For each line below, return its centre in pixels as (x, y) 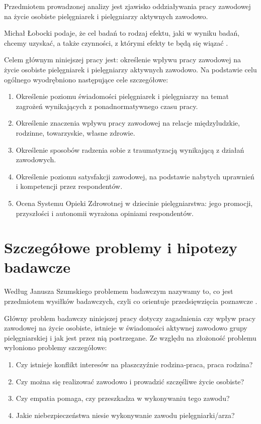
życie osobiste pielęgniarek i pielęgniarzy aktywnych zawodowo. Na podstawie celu (130, 69)
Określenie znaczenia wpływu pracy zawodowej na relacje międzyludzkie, (128, 123)
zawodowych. (36, 160)
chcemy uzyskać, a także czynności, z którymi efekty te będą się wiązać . (116, 42)
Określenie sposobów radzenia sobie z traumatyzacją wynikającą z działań (130, 149)
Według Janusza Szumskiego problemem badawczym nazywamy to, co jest (119, 291)
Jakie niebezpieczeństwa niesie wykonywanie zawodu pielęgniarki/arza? (125, 415)
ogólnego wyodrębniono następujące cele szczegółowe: (86, 79)
